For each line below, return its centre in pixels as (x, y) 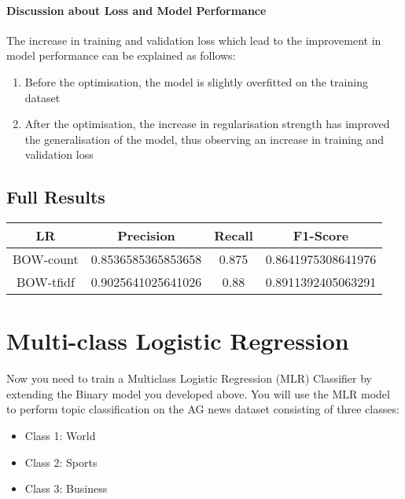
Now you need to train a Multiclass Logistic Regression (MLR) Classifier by (189, 378)
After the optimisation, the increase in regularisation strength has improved (207, 124)
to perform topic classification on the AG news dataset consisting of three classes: (203, 409)
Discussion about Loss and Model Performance (136, 10)
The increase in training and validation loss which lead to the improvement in (194, 40)
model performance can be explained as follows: (121, 55)
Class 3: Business (66, 488)
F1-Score (321, 236)
